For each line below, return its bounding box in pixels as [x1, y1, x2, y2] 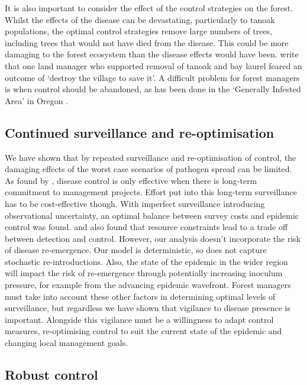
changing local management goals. [5, 337, 128, 349]
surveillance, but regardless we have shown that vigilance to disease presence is [5, 302, 290, 314]
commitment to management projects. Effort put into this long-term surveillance [5, 186, 297, 198]
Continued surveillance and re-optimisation [5, 123, 274, 141]
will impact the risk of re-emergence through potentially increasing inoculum [5, 267, 283, 279]
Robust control [5, 365, 98, 384]
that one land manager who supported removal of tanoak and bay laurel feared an [5, 59, 302, 72]
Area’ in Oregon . [5, 94, 69, 106]
